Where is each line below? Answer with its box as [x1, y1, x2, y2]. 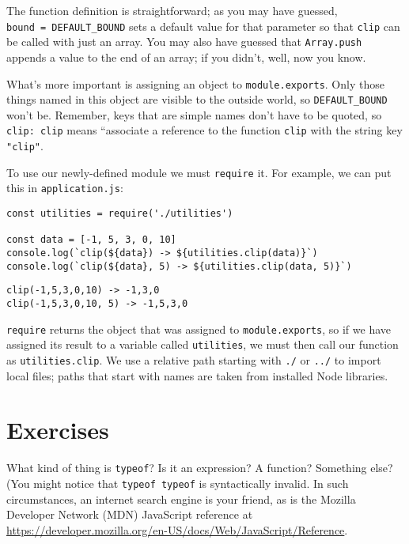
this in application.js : [6, 179, 123, 196]
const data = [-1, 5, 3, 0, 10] [6, 234, 176, 246]
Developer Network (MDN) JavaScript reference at [6, 506, 253, 523]
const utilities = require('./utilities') [6, 208, 233, 220]
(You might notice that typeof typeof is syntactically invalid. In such [6, 474, 349, 491]
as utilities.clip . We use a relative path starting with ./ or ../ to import [6, 351, 381, 368]
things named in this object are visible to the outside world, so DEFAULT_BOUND [6, 91, 388, 108]
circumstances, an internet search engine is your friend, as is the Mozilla [6, 490, 356, 507]
